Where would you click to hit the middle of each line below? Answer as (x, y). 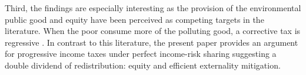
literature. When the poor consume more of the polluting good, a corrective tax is (153, 31)
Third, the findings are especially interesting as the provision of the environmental (153, 8)
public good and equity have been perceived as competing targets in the (134, 19)
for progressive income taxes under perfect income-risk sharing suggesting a (141, 54)
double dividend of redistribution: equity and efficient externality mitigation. (143, 65)
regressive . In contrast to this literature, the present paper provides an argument (152, 42)
